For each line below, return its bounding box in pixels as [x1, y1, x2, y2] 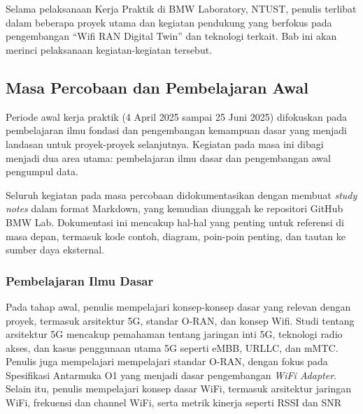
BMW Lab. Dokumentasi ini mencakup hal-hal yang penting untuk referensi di [6, 214, 344, 229]
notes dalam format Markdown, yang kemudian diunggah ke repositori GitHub [6, 201, 343, 216]
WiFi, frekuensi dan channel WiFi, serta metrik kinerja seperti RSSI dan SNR [6, 395, 341, 410]
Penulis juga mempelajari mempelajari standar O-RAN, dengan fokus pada [6, 354, 328, 369]
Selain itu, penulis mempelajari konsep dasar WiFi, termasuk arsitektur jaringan [6, 381, 351, 396]
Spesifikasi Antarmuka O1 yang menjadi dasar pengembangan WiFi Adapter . [6, 367, 336, 382]
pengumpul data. [6, 164, 78, 179]
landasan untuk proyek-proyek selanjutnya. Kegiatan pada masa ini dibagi [6, 136, 324, 151]
